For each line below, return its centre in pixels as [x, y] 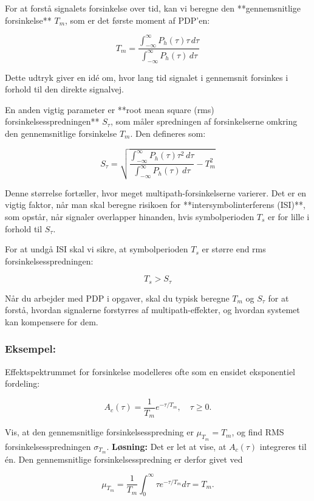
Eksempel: [31, 349]
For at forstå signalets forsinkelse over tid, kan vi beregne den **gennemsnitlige [153, 8]
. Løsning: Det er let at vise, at [166, 446]
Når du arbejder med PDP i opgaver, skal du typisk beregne [117, 298]
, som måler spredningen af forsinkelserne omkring [204, 121]
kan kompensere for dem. [52, 321]
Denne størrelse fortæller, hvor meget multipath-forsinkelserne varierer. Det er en [156, 192]
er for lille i [289, 216]
